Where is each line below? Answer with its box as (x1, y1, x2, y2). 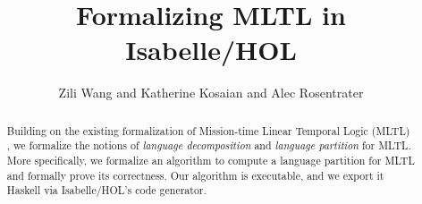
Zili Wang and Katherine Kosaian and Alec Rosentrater (58, 83, 364, 102)
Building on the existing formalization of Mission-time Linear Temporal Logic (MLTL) (6, 123, 410, 138)
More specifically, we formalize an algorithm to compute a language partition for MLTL (6, 153, 415, 168)
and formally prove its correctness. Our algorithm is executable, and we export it (6, 167, 384, 183)
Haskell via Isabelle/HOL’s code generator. (6, 183, 207, 198)
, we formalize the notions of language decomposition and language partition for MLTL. (6, 138, 411, 153)
